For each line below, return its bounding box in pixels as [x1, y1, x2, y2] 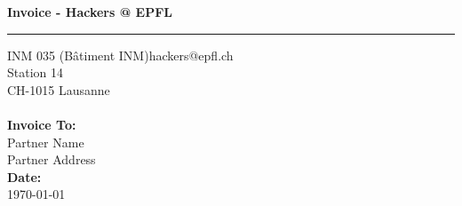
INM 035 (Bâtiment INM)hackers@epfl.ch [7, 45, 234, 64]
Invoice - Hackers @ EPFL [7, 3, 172, 20]
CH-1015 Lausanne [7, 80, 110, 99]
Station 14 [7, 63, 64, 82]
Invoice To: [7, 115, 76, 133]
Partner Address [7, 150, 96, 169]
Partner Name [7, 132, 84, 151]
